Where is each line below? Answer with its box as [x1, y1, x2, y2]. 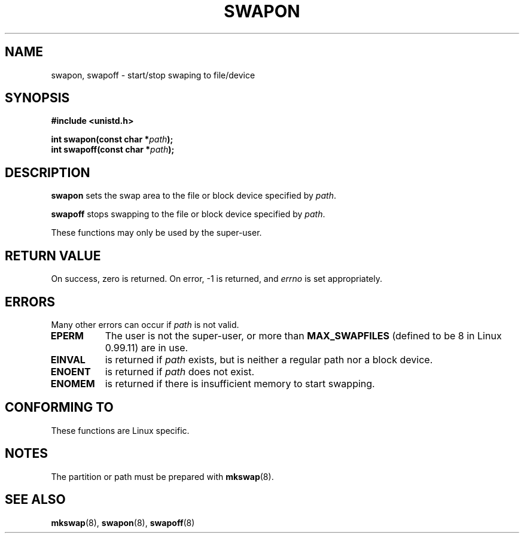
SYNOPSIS [5, 90, 70, 106]
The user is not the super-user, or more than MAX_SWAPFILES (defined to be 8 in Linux [105, 329, 502, 342]
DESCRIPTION [5, 165, 90, 180]
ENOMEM [50, 377, 95, 390]
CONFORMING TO [5, 400, 114, 415]
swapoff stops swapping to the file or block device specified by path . [51, 209, 325, 220]
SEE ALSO [5, 492, 66, 507]
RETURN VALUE [5, 248, 101, 263]
